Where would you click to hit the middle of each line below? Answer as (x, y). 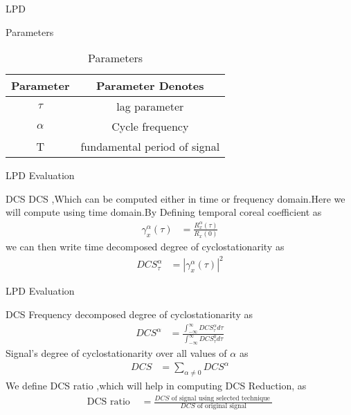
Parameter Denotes (150, 86)
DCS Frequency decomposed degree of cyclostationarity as (129, 314)
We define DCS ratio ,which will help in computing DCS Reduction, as (156, 386)
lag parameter (150, 107)
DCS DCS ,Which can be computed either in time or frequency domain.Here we (175, 198)
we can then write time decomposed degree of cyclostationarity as (145, 247)
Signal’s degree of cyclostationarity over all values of (116, 353)
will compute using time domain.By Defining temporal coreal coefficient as (164, 212)
